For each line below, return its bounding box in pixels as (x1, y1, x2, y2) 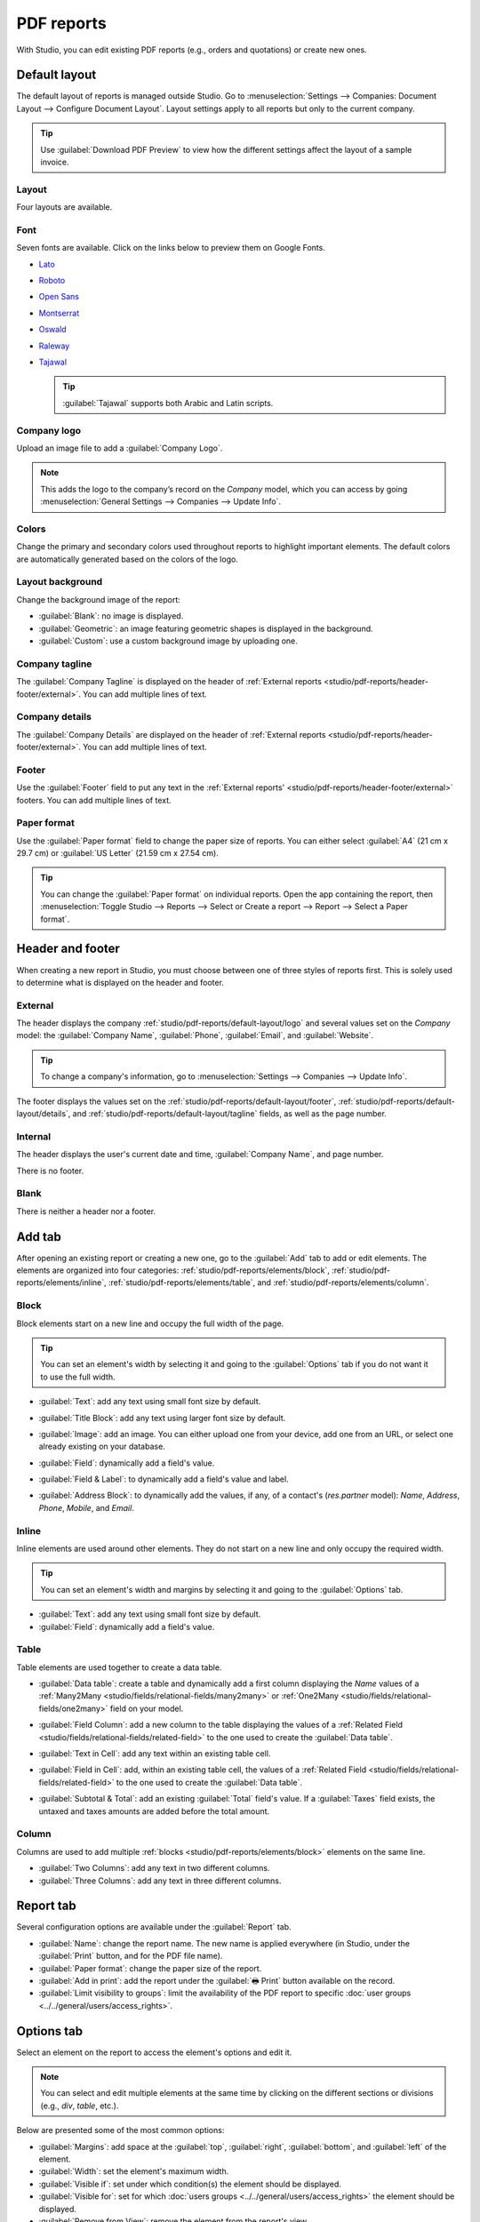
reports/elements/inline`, (16, 1277, 107, 1288)
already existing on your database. (38, 1441, 166, 1452)
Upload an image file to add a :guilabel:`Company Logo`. (16, 443, 223, 453)
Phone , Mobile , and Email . (38, 1502, 135, 1513)
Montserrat (38, 308, 80, 318)
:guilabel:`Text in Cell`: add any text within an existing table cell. (38, 1748, 271, 1759)
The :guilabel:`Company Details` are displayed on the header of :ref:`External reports (16, 729, 326, 739)
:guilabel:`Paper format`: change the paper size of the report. (38, 1962, 262, 1973)
